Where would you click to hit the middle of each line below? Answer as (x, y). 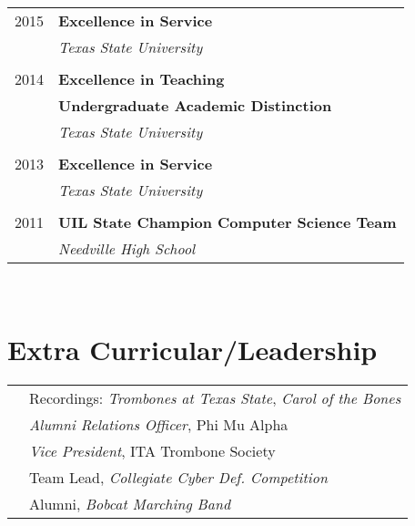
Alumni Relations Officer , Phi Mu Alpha (159, 424)
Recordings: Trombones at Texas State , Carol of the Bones (215, 397)
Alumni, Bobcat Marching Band (130, 503)
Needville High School (127, 248)
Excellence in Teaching (142, 79)
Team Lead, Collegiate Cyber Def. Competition (178, 477)
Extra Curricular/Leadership (192, 349)
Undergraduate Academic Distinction (195, 105)
